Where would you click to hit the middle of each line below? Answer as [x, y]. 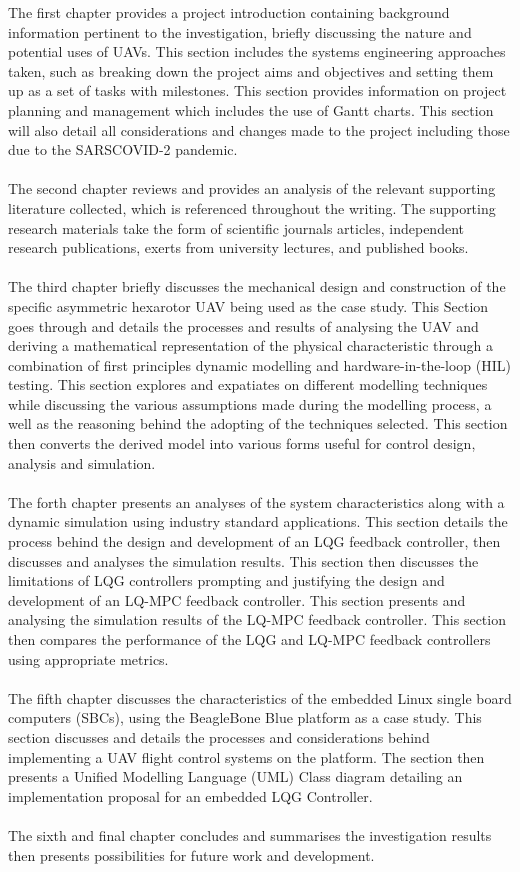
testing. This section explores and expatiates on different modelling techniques [248, 384]
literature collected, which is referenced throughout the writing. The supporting [252, 207]
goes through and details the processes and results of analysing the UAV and [243, 325]
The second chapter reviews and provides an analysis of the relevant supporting [252, 188]
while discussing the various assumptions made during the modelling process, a [250, 403]
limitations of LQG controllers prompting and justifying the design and [226, 580]
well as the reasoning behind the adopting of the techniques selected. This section [258, 423]
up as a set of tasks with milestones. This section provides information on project [257, 90]
